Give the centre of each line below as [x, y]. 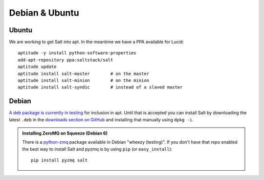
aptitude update [37, 67]
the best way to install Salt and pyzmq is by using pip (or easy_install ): [97, 149]
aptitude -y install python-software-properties [77, 53]
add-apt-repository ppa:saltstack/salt [66, 60]
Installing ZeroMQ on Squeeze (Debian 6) [65, 133]
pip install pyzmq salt [59, 160]
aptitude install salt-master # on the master [83, 74]
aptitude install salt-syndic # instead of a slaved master [100, 87]
